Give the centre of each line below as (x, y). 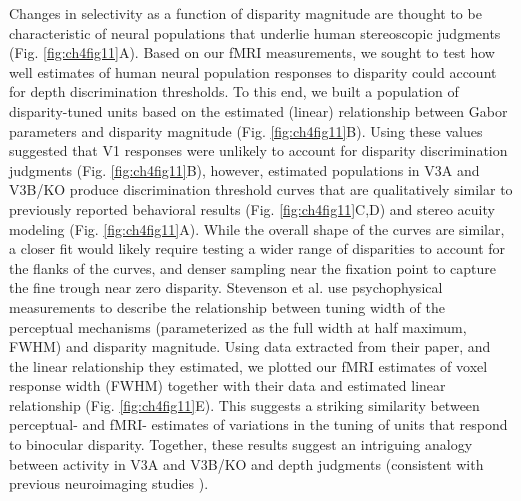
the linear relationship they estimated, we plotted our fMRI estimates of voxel (248, 365)
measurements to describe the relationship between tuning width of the (227, 306)
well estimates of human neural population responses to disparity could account (253, 71)
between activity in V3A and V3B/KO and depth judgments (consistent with (246, 463)
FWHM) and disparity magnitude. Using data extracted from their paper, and (250, 346)
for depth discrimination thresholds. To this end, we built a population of (234, 91)
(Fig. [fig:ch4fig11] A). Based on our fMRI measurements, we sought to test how (252, 52)
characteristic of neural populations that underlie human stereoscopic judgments (255, 32)
